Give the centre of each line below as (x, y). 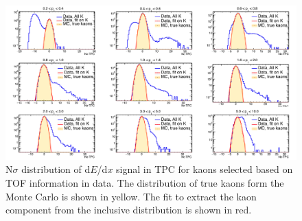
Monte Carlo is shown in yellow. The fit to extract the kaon (131, 196)
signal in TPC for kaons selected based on (205, 169)
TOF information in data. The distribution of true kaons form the (145, 183)
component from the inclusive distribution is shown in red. (129, 210)
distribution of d (56, 169)
